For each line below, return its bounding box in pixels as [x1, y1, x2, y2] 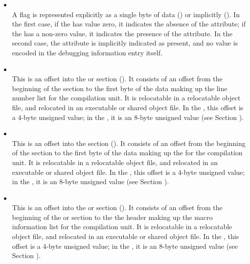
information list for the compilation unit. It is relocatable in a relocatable [12, 221, 232, 232]
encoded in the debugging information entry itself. [12, 47, 162, 57]
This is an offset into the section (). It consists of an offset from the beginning [12, 138, 246, 148]
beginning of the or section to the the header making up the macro [12, 212, 213, 222]
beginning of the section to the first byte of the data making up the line [12, 83, 227, 93]
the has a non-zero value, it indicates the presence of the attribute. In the [12, 28, 233, 38]
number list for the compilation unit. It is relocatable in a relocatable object [12, 93, 241, 103]
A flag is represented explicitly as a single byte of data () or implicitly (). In [12, 9, 240, 19]
